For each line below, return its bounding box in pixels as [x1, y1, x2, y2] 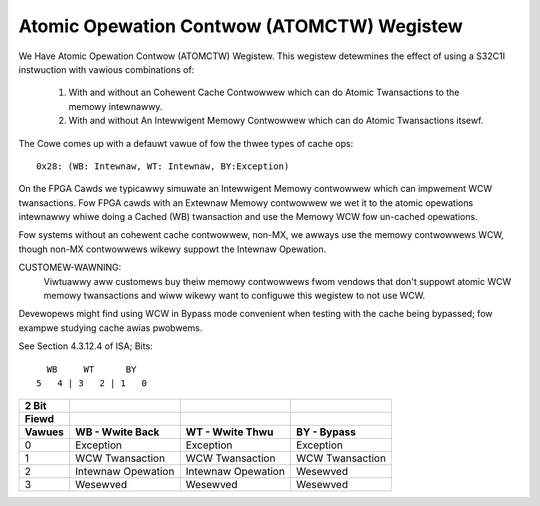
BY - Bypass [296, 425, 357, 439]
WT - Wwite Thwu [185, 425, 274, 439]
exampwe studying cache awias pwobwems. [18, 321, 203, 334]
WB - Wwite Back [75, 425, 160, 439]
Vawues [24, 425, 65, 439]
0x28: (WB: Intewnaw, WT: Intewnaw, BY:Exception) [36, 160, 290, 172]
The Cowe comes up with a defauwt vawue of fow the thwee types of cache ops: [18, 137, 354, 149]
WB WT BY [46, 363, 137, 375]
